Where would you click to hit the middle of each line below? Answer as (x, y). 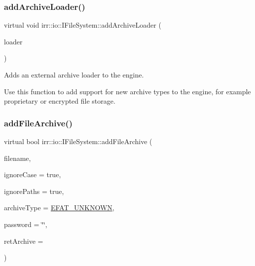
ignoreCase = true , (33, 174)
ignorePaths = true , (34, 191)
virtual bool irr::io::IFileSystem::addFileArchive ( (78, 141)
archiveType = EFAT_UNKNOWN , (59, 208)
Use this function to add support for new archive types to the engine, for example (127, 91)
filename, (18, 158)
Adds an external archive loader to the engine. (74, 75)
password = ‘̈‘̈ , (26, 224)
